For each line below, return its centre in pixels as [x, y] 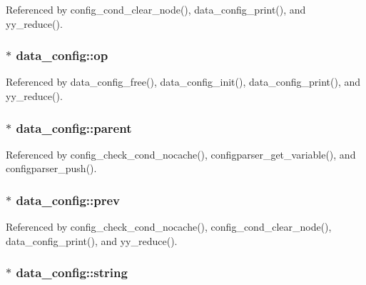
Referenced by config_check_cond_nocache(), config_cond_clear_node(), [169, 227]
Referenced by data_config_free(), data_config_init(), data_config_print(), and [183, 82]
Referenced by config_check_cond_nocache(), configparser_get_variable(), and [181, 154]
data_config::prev [68, 200]
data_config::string [72, 272]
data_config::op [62, 55]
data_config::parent [74, 127]
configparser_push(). [51, 168]
